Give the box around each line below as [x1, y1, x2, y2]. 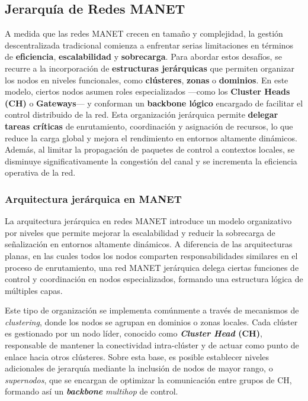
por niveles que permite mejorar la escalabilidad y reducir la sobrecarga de [5, 226, 275, 238]
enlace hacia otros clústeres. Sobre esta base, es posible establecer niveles [5, 350, 269, 363]
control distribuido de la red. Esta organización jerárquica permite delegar [5, 108, 278, 121]
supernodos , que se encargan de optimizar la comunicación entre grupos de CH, [5, 373, 292, 386]
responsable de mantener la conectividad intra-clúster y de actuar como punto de [5, 339, 299, 351]
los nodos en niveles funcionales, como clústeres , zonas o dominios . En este [5, 73, 288, 86]
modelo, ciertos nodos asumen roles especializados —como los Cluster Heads [5, 85, 290, 98]
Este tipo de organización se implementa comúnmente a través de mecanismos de [5, 304, 299, 316]
